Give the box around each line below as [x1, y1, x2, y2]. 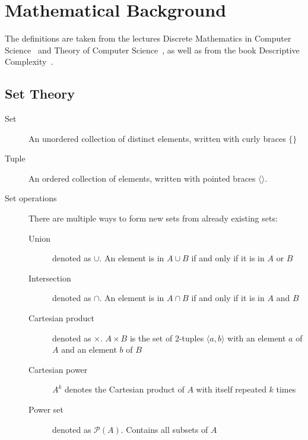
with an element [227, 331, 286, 344]
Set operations [5, 192, 57, 204]
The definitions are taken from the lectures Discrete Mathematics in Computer [5, 32, 291, 45]
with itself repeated [196, 383, 266, 395]
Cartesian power [28, 363, 88, 375]
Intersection [28, 271, 71, 284]
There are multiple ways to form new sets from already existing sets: [28, 212, 278, 224]
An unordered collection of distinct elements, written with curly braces [28, 132, 286, 144]
